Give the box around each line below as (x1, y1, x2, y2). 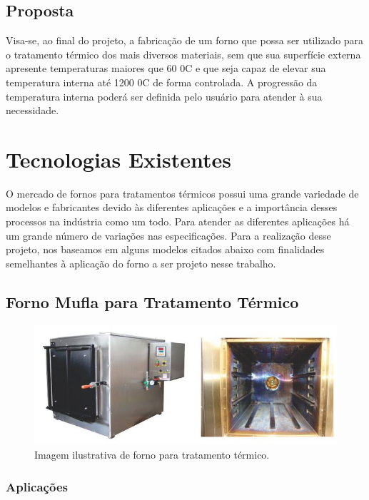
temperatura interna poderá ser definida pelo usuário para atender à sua (6, 88, 323, 103)
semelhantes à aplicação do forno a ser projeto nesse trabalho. (6, 255, 276, 270)
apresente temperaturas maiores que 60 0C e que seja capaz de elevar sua (6, 61, 326, 76)
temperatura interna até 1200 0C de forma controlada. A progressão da (6, 74, 318, 89)
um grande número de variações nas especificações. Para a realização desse (6, 228, 331, 243)
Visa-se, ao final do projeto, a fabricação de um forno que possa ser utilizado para (6, 33, 364, 48)
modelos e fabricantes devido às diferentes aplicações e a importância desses (6, 200, 338, 215)
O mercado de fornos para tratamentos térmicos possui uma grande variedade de (6, 185, 359, 200)
